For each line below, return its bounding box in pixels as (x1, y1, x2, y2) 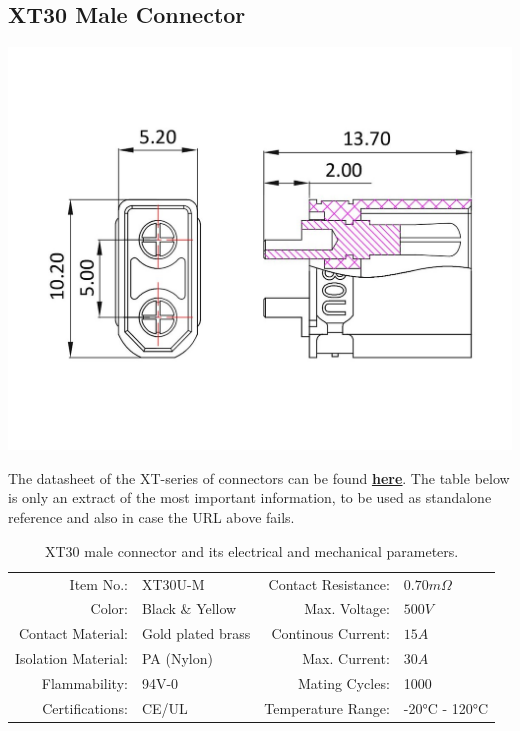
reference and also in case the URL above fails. (8, 507, 295, 528)
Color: (90, 598, 128, 619)
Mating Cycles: (297, 672, 390, 693)
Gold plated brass (141, 623, 251, 644)
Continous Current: (271, 623, 390, 644)
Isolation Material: (15, 648, 128, 669)
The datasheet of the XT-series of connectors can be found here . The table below (8, 467, 510, 488)
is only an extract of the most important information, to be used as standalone (8, 487, 492, 508)
